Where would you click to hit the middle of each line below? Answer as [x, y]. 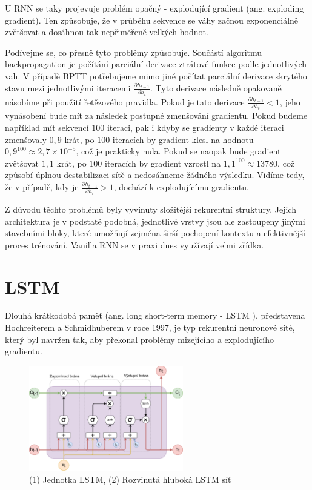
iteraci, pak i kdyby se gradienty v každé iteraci [195, 127]
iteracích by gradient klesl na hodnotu [183, 139]
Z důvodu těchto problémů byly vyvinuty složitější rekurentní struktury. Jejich [151, 209]
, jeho [290, 101]
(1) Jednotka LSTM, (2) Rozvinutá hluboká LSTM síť [130, 479]
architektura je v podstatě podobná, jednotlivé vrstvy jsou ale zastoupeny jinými [155, 221]
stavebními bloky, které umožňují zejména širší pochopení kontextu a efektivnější [155, 233]
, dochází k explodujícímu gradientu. [181, 187]
